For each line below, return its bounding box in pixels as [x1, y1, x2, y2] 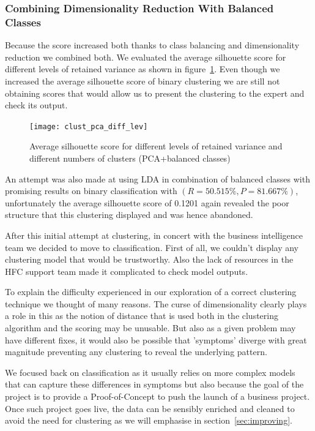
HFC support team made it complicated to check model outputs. [5, 264, 248, 277]
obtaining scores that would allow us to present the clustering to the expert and [5, 86, 305, 99]
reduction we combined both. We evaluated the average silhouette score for [5, 50, 286, 63]
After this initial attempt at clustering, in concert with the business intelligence [5, 228, 303, 241]
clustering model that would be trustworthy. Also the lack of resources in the [5, 253, 294, 266]
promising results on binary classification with [5, 184, 177, 197]
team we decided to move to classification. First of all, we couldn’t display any [5, 241, 299, 253]
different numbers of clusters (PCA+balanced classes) [29, 151, 231, 164]
